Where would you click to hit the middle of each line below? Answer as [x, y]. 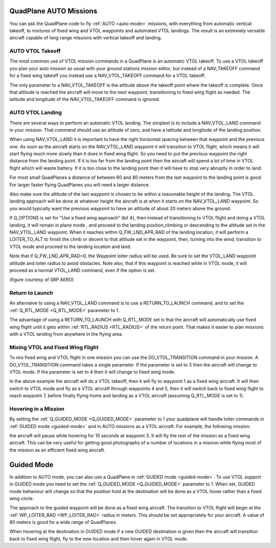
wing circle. [22, 498]
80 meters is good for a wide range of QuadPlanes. [63, 522]
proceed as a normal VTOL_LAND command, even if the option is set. [83, 270]
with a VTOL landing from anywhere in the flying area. [66, 334]
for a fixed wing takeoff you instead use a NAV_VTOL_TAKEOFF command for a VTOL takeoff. [107, 76]
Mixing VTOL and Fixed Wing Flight [54, 347]
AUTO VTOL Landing [36, 113]
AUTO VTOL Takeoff [35, 51]
